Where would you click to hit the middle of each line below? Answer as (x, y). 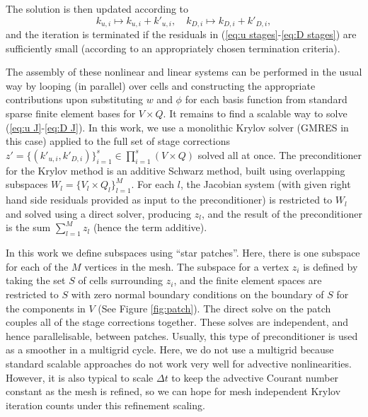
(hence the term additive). (150, 227)
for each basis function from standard (266, 99)
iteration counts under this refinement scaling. (105, 405)
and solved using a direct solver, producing (99, 213)
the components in (46, 308)
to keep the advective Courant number (255, 377)
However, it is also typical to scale (80, 377)
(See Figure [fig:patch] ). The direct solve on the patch (214, 308)
